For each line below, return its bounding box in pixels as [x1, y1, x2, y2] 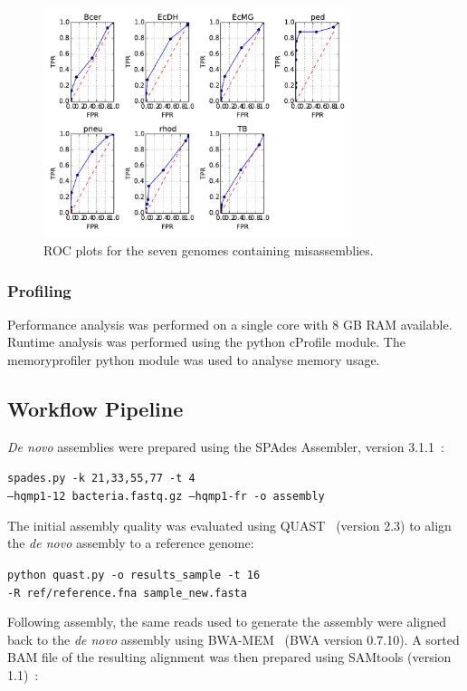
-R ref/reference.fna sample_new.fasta [7, 586, 247, 600]
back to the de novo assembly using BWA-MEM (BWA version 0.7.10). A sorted [7, 629, 460, 648]
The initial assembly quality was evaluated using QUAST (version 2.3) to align [7, 515, 452, 534]
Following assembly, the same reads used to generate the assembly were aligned [7, 612, 446, 631]
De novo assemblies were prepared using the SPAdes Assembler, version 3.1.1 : [7, 437, 444, 456]
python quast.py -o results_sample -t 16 [7, 568, 261, 581]
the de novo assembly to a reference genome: [7, 533, 254, 552]
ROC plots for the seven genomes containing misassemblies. [43, 240, 374, 259]
